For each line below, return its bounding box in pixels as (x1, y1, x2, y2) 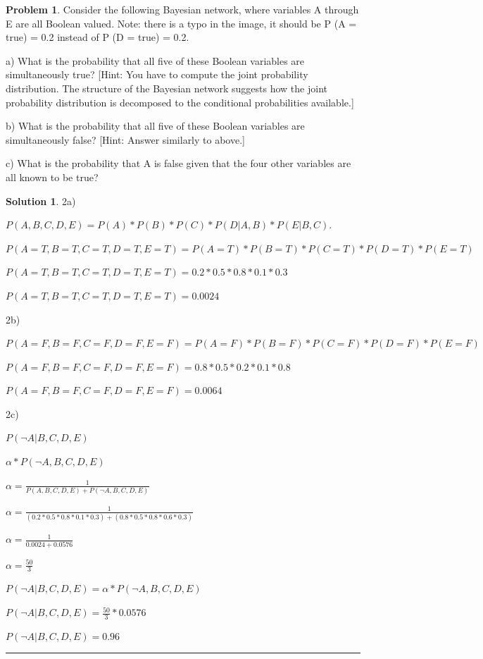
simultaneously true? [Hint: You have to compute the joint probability (6, 67, 308, 82)
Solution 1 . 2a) (6, 193, 76, 208)
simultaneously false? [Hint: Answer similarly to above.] (6, 132, 245, 147)
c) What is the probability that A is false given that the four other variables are (6, 156, 351, 171)
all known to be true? (6, 169, 99, 184)
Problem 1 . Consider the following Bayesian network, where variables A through (6, 2, 359, 16)
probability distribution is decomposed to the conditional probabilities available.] (6, 94, 354, 109)
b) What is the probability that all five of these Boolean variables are (6, 118, 305, 133)
